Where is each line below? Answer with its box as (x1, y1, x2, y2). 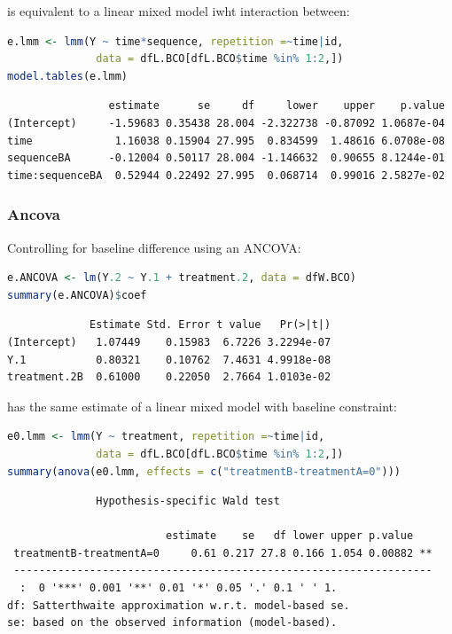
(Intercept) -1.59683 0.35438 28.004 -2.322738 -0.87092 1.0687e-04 (7, 116, 445, 129)
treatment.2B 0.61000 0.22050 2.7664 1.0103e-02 (7, 371, 331, 384)
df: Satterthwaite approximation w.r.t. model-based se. (7, 599, 350, 612)
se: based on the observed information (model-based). (7, 616, 338, 630)
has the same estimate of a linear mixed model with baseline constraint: (7, 396, 397, 415)
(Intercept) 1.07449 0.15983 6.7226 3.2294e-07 (7, 335, 331, 348)
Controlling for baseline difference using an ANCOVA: (7, 238, 301, 256)
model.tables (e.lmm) (7, 69, 129, 82)
